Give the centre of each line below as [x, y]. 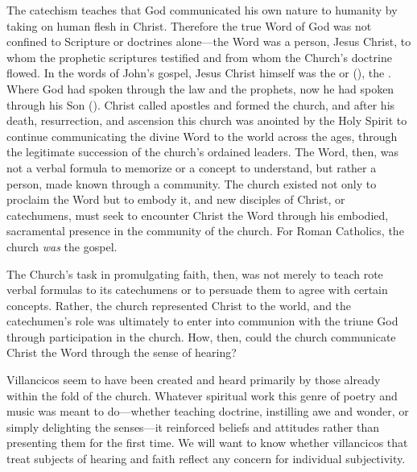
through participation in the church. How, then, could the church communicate [201, 336]
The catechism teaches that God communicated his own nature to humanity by [202, 10]
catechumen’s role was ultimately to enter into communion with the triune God [202, 321]
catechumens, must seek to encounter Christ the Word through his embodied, [198, 215]
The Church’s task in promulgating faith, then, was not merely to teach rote [195, 273]
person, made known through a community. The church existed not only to [192, 183]
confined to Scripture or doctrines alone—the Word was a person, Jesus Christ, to [209, 41]
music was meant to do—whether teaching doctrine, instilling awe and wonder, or [208, 411]
